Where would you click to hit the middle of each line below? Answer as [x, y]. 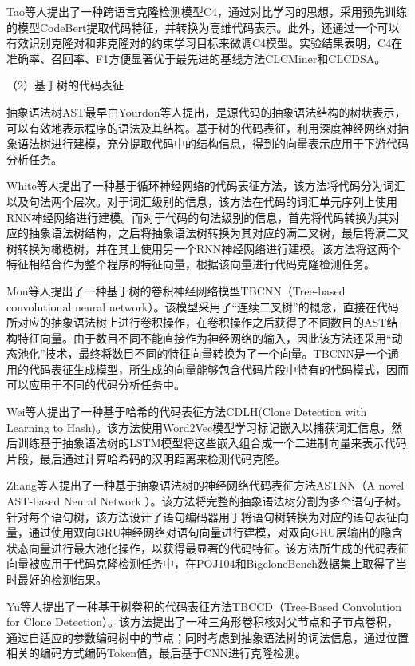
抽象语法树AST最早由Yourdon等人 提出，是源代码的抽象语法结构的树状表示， [206, 111]
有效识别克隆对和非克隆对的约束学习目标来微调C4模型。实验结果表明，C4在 [205, 43]
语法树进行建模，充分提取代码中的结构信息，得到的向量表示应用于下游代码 [213, 143]
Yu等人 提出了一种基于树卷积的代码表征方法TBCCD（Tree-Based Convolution [204, 606]
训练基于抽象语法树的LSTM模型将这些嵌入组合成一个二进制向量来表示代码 [212, 443]
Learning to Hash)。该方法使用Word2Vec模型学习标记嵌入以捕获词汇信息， [199, 427]
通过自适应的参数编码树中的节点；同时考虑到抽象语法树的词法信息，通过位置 [207, 637]
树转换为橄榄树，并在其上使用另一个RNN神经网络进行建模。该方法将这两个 [204, 248]
